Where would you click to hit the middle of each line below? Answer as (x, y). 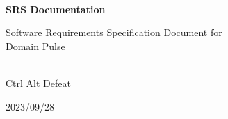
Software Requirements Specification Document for (114, 32)
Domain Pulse (35, 46)
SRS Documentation (56, 9)
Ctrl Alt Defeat (38, 82)
